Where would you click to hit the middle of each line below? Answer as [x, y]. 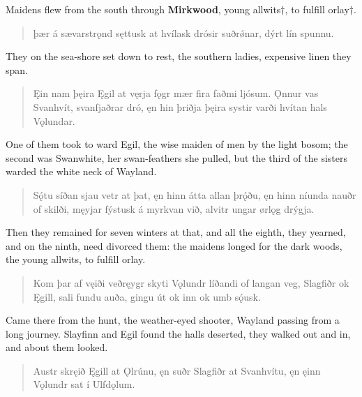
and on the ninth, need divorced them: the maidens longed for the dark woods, [174, 245]
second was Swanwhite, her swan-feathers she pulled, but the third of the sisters [176, 157]
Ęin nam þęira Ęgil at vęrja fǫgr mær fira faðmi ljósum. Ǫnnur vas [176, 93]
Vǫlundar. [54, 120]
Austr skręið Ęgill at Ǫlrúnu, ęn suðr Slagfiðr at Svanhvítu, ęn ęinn [177, 370]
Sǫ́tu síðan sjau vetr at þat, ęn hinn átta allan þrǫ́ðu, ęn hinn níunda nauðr [195, 194]
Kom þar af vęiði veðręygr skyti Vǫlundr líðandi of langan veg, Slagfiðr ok [191, 282]
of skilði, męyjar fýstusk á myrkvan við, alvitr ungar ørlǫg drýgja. [174, 208]
